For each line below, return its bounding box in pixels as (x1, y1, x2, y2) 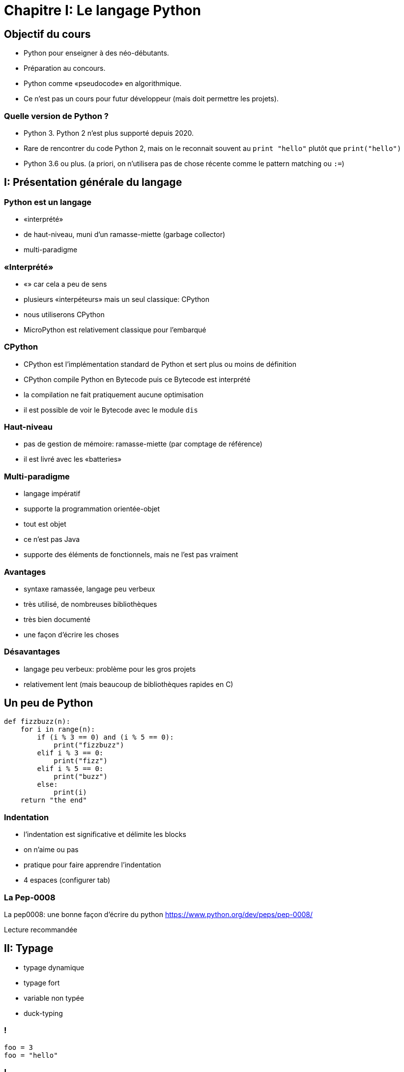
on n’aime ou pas (24, 845, 79, 854)
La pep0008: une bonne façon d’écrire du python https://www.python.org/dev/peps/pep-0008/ (4, 910, 313, 919)
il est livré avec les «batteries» (24, 455, 122, 464)
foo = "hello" (4, 1051, 58, 1059)
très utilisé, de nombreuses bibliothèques (24, 599, 157, 608)
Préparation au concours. (24, 64, 106, 73)
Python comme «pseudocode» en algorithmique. (24, 79, 182, 88)
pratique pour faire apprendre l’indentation (24, 861, 161, 869)
